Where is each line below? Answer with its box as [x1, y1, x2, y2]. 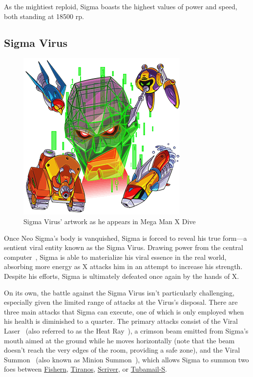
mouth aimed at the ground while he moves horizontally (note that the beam [4, 335, 235, 345]
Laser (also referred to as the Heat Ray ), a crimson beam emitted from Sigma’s [4, 325, 249, 335]
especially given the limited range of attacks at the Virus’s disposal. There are [4, 297, 238, 307]
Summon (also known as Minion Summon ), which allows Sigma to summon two [4, 354, 249, 364]
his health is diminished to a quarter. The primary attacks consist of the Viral [4, 316, 238, 326]
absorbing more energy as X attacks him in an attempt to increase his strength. [4, 261, 243, 272]
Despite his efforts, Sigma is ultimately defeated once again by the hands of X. [4, 271, 239, 281]
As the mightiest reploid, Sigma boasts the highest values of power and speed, [4, 1, 237, 11]
